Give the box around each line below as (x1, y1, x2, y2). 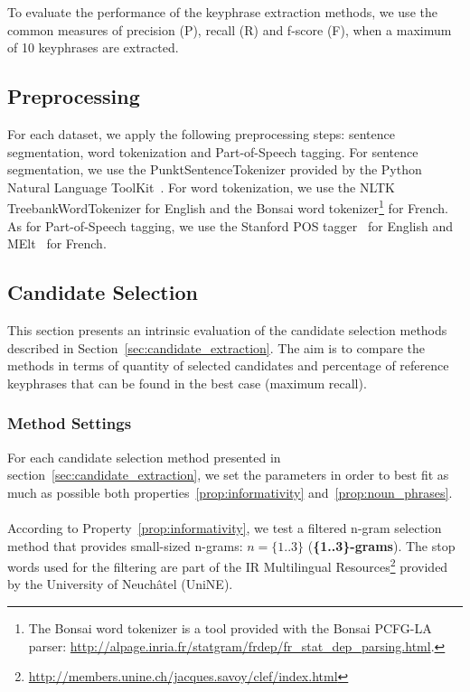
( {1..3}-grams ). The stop (307, 536, 456, 555)
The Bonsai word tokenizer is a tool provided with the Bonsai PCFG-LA (28, 619, 432, 637)
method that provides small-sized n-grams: (7, 536, 243, 555)
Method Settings (7, 412, 132, 435)
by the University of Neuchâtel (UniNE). (7, 575, 233, 594)
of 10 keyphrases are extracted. (7, 38, 179, 57)
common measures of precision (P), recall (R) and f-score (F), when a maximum (7, 20, 452, 39)
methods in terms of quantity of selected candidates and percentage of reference (7, 356, 449, 375)
